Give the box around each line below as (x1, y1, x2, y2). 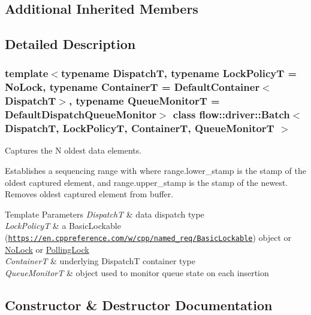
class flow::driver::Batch (173, 107, 290, 122)
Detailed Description (5, 35, 136, 53)
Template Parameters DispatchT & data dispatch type (5, 207, 204, 220)
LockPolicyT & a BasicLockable (5, 219, 121, 232)
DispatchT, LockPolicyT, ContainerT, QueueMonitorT (5, 121, 274, 136)
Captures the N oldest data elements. (5, 144, 142, 157)
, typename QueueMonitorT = (68, 93, 220, 108)
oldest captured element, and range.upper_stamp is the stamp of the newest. (5, 176, 288, 188)
